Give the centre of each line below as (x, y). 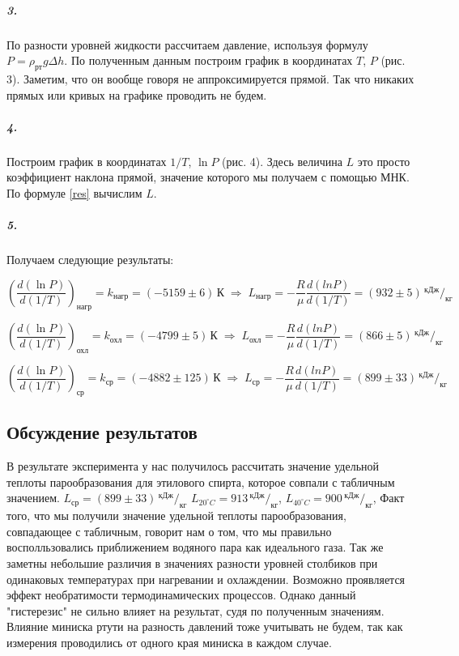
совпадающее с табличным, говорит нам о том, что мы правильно (169, 531)
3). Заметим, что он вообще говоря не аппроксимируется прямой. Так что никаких (210, 78)
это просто (384, 161)
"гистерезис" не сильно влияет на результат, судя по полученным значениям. (195, 610)
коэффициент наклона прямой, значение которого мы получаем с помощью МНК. (208, 177)
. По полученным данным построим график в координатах (208, 60)
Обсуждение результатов (102, 432)
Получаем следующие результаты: (90, 260)
